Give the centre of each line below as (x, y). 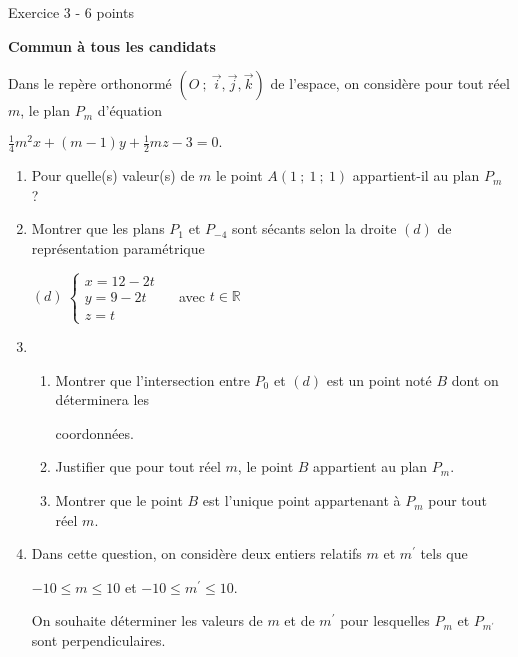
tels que (444, 553)
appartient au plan (370, 466)
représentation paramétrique (118, 247)
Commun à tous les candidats (112, 45)
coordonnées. (94, 432)
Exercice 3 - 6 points (71, 12)
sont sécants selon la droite (314, 228)
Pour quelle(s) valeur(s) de (113, 175)
